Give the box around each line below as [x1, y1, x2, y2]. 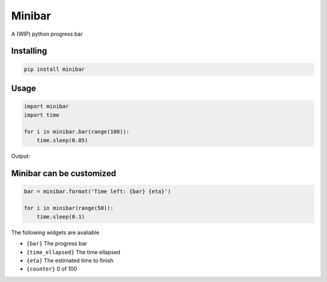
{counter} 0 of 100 [26, 265, 78, 272]
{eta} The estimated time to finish [26, 257, 114, 264]
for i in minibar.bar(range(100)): [24, 128, 130, 136]
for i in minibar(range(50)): [24, 205, 114, 212]
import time [24, 111, 60, 118]
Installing [11, 46, 48, 56]
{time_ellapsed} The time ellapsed [26, 248, 121, 255]
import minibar [24, 103, 69, 110]
